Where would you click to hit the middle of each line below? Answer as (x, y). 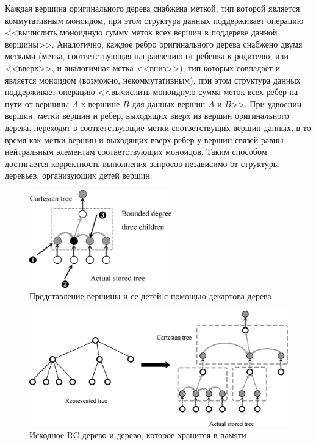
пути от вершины (37, 103)
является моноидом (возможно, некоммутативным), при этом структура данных (153, 80)
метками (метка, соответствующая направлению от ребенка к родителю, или (147, 56)
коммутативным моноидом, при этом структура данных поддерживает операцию (154, 20)
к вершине (101, 103)
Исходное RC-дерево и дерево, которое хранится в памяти (138, 434)
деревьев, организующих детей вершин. (79, 175)
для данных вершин (169, 103)
